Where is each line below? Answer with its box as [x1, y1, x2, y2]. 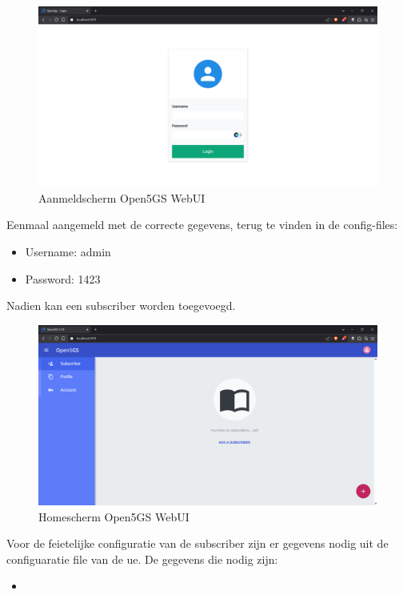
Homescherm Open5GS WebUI [38, 508, 190, 525]
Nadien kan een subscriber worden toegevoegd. [6, 297, 236, 314]
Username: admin [25, 243, 111, 260]
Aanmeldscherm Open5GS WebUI [38, 189, 205, 206]
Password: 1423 [25, 270, 101, 287]
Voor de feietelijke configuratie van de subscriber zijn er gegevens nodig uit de [6, 535, 389, 552]
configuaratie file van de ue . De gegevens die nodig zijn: [6, 550, 278, 567]
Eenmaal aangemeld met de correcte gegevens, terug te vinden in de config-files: [6, 216, 398, 233]
